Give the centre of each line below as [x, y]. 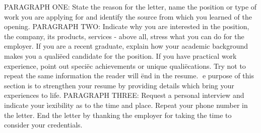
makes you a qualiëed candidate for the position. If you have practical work [120, 55]
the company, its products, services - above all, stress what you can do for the [124, 36]
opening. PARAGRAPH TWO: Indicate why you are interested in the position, [127, 26]
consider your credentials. [43, 125]
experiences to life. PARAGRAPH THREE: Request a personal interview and [124, 95]
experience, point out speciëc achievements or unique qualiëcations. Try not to [125, 65]
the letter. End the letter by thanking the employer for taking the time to [118, 115]
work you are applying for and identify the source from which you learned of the [128, 16]
